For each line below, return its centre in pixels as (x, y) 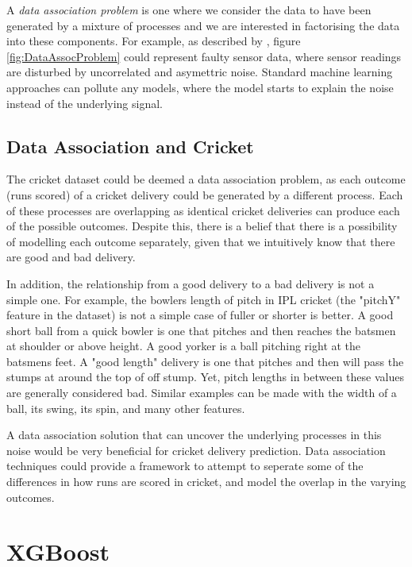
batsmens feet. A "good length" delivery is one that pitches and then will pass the (205, 361)
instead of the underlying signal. (85, 103)
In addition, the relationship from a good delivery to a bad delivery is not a (191, 283)
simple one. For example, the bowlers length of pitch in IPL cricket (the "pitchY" (204, 299)
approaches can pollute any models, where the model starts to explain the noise (200, 87)
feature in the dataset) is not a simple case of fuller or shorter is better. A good (200, 315)
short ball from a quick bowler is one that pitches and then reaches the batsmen (201, 330)
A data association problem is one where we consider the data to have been (189, 10)
